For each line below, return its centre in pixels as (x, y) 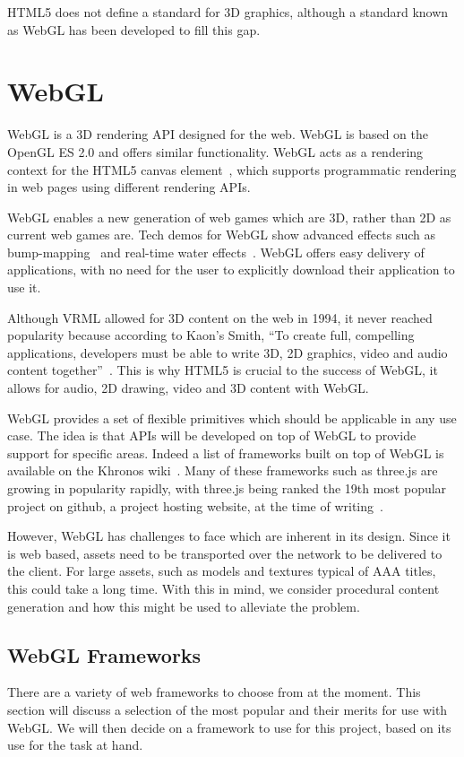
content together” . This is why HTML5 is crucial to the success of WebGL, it (223, 370)
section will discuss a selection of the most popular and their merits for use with (228, 709)
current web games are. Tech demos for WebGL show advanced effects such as (221, 235)
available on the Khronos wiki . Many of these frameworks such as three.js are (223, 470)
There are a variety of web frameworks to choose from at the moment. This (214, 692)
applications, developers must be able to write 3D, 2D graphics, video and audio (228, 352)
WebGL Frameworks (104, 654)
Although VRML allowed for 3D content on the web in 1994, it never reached (220, 317)
